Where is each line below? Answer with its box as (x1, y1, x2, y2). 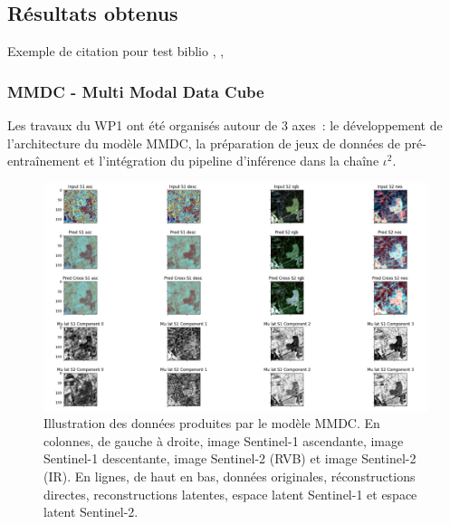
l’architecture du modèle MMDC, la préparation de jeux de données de (7, 133, 401, 152)
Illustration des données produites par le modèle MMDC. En (43, 414, 380, 433)
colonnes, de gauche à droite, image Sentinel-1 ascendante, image (43, 431, 404, 450)
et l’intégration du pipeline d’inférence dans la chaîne (83, 151, 379, 170)
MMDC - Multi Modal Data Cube (7, 80, 264, 102)
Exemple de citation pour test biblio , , (7, 42, 225, 61)
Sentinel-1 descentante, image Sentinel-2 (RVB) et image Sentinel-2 (43, 449, 416, 468)
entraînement (7, 151, 81, 170)
